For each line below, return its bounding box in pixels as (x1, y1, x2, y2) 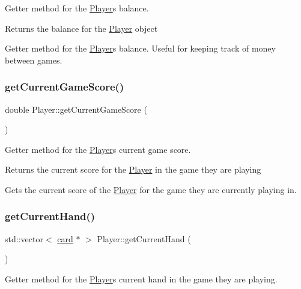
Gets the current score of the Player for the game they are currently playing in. (5, 183, 297, 195)
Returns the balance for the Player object (5, 22, 158, 34)
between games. (5, 53, 62, 66)
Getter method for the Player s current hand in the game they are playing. (5, 272, 278, 285)
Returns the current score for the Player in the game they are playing (5, 163, 261, 176)
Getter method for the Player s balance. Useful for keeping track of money (5, 42, 276, 55)
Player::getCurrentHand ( (97, 232, 191, 245)
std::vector (5, 232, 43, 245)
